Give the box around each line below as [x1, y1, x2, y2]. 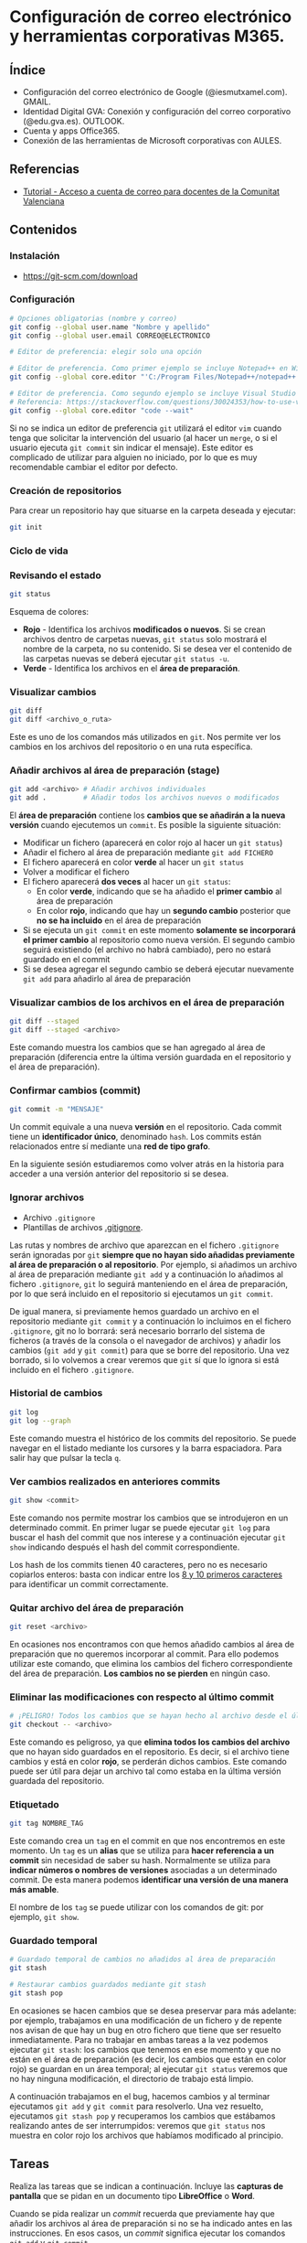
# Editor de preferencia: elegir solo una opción [9, 348, 203, 357]
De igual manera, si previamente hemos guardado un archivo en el [9, 1305, 259, 1316]
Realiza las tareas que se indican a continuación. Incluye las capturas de [9, 2180, 284, 2192]
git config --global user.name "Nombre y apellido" [9, 322, 210, 331]
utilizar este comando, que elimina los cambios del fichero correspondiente [9, 1658, 293, 1669]
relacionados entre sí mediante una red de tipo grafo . [9, 1141, 211, 1152]
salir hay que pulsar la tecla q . [9, 1452, 122, 1463]
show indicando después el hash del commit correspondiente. [9, 1541, 240, 1552]
